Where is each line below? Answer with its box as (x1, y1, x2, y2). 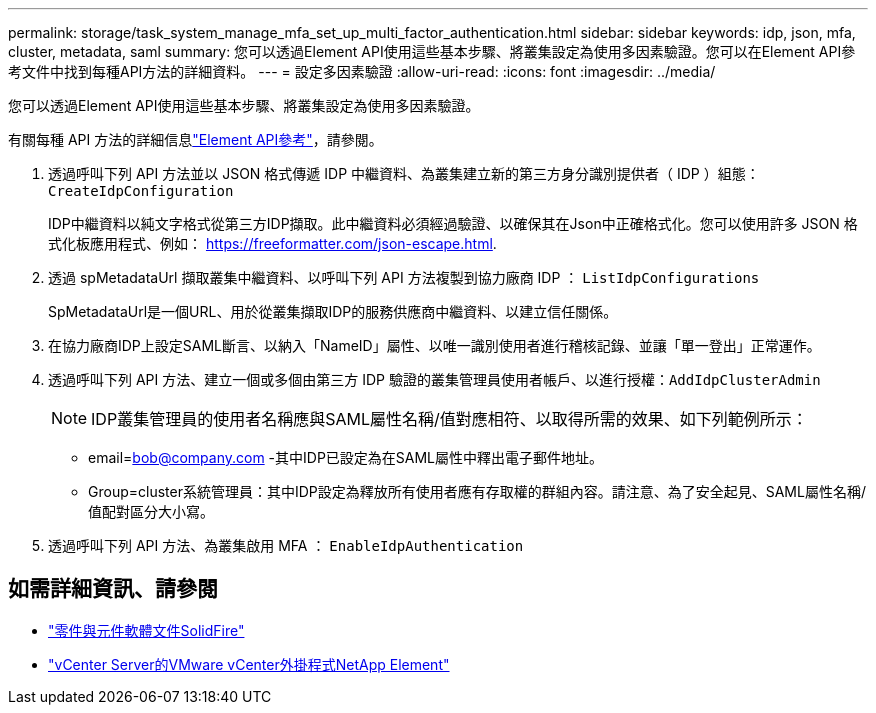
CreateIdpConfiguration (48, 183, 234, 199)
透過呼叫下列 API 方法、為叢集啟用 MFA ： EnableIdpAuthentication (48, 537, 524, 554)
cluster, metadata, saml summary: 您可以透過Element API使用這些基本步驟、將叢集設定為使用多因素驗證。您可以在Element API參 (8, 43, 856, 60)
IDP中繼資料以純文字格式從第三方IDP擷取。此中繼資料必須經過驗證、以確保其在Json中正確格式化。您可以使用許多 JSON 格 (48, 215, 858, 232)
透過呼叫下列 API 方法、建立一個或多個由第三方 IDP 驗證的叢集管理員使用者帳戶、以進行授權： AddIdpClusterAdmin (48, 371, 821, 388)
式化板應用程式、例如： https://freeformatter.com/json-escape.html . (48, 235, 497, 252)
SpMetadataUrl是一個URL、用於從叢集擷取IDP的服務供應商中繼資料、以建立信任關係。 (48, 303, 618, 320)
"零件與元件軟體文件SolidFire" (48, 621, 245, 639)
